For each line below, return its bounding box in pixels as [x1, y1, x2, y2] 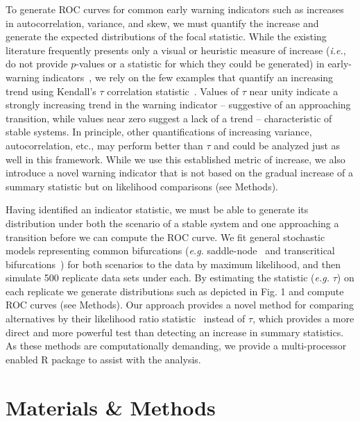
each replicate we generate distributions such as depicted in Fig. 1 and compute [6, 283, 344, 298]
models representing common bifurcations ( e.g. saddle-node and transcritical [6, 243, 335, 258]
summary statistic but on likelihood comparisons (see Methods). [6, 179, 279, 193]
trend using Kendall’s [6, 83, 96, 98]
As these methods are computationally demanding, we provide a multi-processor [6, 338, 347, 353]
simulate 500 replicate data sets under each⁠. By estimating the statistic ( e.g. [6, 270, 330, 285]
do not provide [6, 56, 68, 71]
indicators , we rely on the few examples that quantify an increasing [42, 69, 334, 84]
